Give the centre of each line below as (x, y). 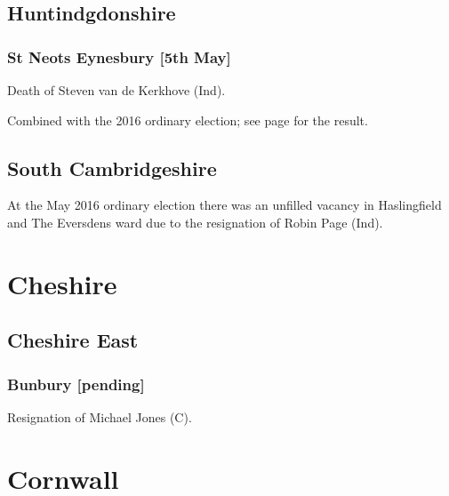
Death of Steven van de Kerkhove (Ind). (116, 90)
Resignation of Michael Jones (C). (100, 416)
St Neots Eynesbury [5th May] (119, 56)
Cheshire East (73, 340)
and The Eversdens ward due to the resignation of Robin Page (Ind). (195, 222)
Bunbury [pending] (76, 384)
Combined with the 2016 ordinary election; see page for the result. (188, 120)
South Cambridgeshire (112, 168)
